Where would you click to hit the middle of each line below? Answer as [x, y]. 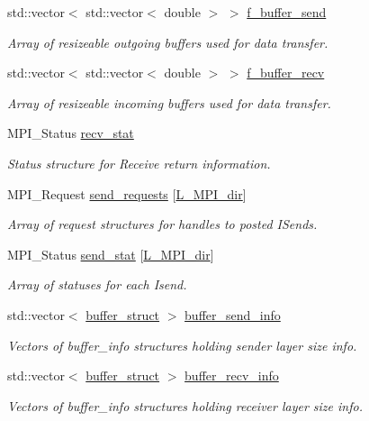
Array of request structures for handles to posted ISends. [162, 224]
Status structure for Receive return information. [139, 163]
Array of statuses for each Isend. [97, 284]
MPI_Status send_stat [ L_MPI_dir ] [111, 254]
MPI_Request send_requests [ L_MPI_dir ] [127, 193]
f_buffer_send [287, 12]
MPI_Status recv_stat [71, 133]
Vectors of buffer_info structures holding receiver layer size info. [185, 405]
